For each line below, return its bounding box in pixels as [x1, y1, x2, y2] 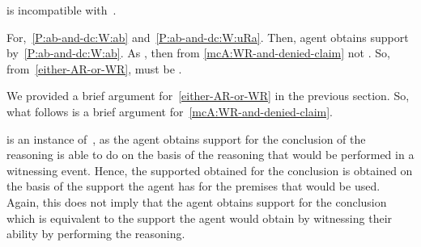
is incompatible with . [6, 2, 117, 18]
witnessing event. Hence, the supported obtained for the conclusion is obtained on [6, 161, 413, 178]
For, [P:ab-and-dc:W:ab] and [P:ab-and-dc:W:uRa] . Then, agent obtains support [6, 28, 409, 45]
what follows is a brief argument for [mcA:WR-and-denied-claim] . [6, 103, 334, 119]
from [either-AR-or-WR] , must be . [6, 60, 182, 77]
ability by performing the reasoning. [6, 225, 185, 242]
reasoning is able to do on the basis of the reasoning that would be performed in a [6, 146, 415, 163]
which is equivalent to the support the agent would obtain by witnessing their [6, 209, 393, 226]
